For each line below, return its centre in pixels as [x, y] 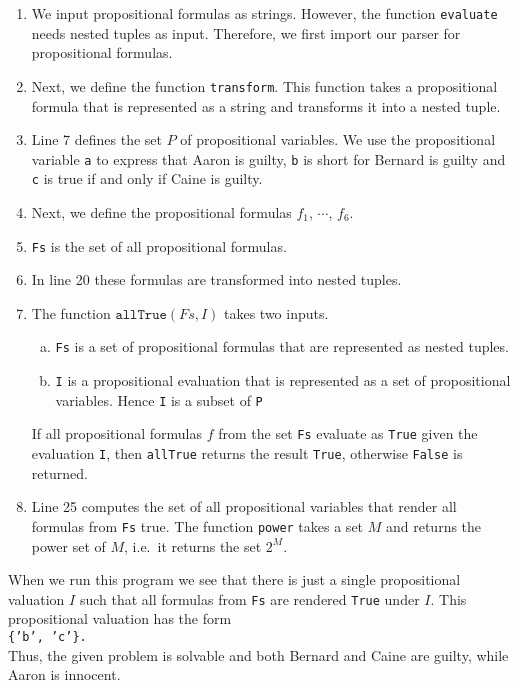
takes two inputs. [276, 312]
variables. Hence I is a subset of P [159, 399]
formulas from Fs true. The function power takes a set [197, 525]
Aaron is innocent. [64, 674]
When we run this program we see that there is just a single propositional [234, 579]
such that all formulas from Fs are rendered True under [249, 598]
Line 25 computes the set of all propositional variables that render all [244, 506]
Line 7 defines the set [97, 139]
